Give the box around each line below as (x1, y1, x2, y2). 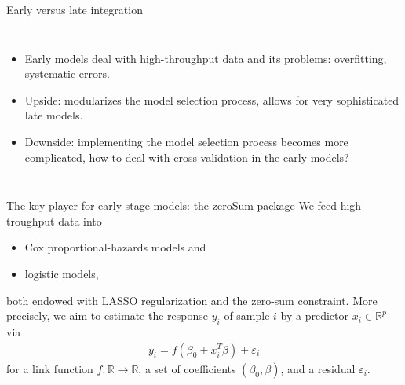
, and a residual (280, 360, 356, 376)
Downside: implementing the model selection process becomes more (24, 133, 348, 149)
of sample (224, 307, 270, 324)
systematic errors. (24, 65, 110, 82)
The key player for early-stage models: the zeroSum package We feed (6, 197, 337, 214)
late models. (24, 107, 83, 123)
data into (58, 212, 102, 229)
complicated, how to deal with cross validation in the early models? (24, 148, 349, 165)
